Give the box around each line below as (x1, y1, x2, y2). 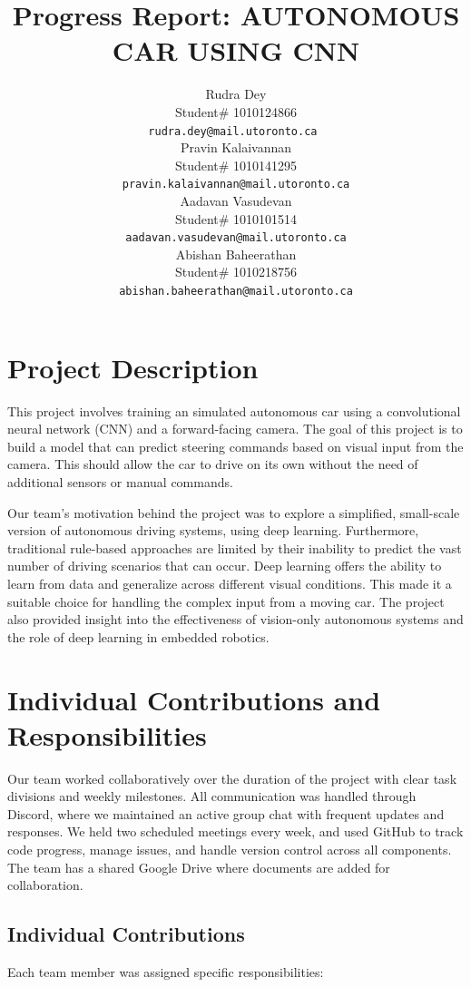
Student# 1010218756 (174, 262, 298, 281)
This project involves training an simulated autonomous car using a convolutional (7, 401, 461, 420)
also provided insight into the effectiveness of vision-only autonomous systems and (7, 610, 464, 629)
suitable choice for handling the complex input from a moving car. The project (7, 591, 445, 611)
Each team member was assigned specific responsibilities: (7, 963, 324, 982)
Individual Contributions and (7, 680, 381, 718)
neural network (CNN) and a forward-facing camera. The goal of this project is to (7, 419, 463, 438)
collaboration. (7, 875, 83, 894)
